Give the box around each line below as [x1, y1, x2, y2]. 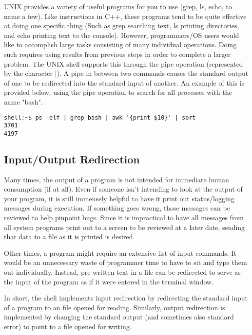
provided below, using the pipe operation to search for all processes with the [4, 87, 232, 97]
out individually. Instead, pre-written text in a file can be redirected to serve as [4, 267, 241, 277]
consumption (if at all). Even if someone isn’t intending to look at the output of [4, 184, 243, 194]
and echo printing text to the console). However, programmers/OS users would [4, 30, 239, 40]
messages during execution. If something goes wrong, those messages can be [4, 203, 230, 213]
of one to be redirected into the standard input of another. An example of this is [4, 77, 245, 88]
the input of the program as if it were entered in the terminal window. [4, 276, 213, 286]
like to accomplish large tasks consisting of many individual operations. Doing [4, 39, 237, 50]
